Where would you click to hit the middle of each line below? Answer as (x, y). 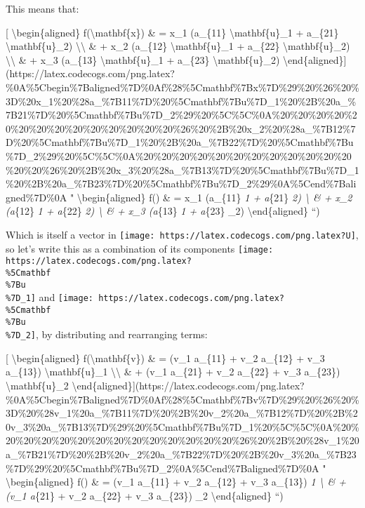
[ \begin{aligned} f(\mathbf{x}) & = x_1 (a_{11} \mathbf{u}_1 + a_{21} (172, 32)
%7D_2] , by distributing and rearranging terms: (107, 334)
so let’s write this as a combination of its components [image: (140, 248)
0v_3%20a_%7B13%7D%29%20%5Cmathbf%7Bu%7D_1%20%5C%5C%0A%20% (182, 426)
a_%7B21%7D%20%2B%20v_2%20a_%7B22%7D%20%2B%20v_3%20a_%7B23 (181, 454)
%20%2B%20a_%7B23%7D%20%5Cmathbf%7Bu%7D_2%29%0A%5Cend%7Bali (181, 183)
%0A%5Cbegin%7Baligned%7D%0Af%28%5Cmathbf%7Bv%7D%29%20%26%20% (182, 399)
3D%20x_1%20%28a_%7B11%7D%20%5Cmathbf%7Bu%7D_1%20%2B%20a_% (181, 101)
